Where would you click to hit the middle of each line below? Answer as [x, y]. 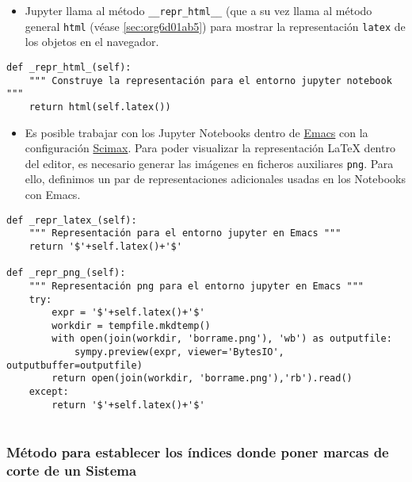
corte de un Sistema [72, 470]
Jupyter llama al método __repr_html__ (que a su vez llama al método [198, 10]
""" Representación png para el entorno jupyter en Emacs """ [196, 286]
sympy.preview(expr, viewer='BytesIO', [179, 352]
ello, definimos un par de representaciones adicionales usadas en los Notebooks [216, 179]
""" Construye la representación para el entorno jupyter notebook [210, 80]
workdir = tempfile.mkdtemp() [131, 325]
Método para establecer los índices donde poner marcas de [198, 451]
